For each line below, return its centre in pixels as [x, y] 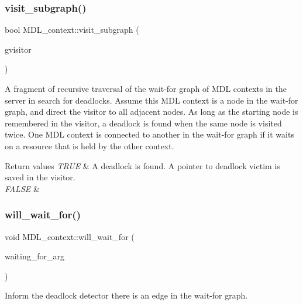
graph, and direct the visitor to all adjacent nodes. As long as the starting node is [151, 112]
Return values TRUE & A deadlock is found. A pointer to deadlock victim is [142, 165]
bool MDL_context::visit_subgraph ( [72, 30]
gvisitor [18, 49]
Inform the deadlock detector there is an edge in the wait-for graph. [126, 295]
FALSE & [22, 188]
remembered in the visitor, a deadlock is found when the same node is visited [143, 123]
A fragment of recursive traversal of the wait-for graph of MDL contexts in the [146, 88]
